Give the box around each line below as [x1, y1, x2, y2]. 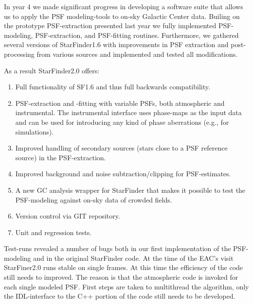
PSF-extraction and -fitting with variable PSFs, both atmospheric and [15, 98, 225, 108]
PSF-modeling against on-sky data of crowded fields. [15, 194, 172, 204]
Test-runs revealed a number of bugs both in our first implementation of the [4, 243, 231, 253]
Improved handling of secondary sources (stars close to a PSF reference [15, 143, 228, 153]
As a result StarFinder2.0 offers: [4, 65, 100, 75]
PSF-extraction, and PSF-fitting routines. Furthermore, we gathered [35, 30, 239, 40]
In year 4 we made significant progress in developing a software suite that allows [4, 1, 243, 11]
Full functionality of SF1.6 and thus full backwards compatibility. [15, 82, 210, 92]
